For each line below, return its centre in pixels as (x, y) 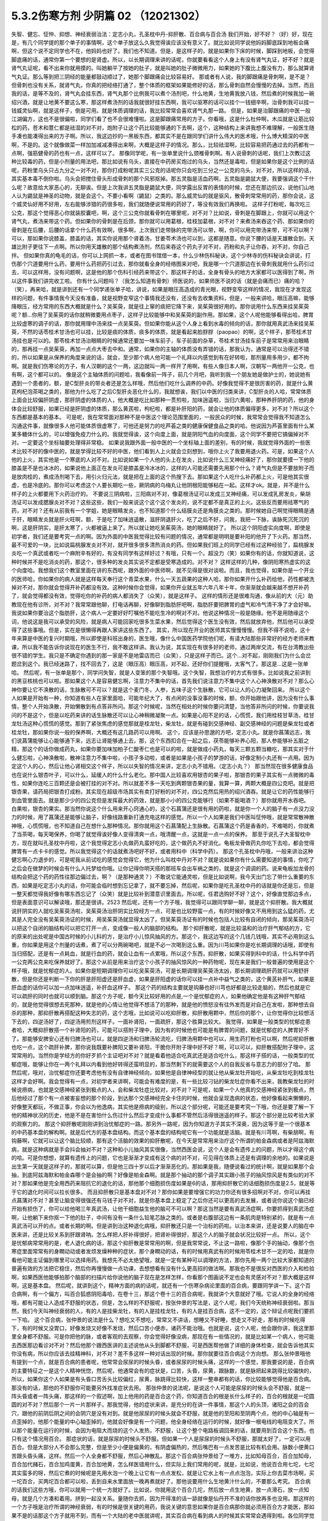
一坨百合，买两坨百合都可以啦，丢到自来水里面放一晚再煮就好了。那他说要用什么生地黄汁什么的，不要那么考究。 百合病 (161, 1481)
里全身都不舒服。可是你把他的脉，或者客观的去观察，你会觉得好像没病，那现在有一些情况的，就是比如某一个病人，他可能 (163, 1337)
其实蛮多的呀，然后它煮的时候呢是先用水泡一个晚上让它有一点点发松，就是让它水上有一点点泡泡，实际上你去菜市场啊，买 (163, 1473)
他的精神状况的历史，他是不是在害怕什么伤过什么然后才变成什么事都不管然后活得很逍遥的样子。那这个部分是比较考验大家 (163, 1115)
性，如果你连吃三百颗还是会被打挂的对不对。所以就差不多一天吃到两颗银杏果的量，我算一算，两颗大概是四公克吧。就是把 (163, 783)
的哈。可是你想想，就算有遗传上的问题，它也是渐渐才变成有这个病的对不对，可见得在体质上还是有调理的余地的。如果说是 (163, 1158)
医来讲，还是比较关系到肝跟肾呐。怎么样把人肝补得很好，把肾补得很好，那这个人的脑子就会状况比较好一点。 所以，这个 (161, 1234)
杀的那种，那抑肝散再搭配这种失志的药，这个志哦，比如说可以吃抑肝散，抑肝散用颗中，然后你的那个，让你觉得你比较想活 (163, 1013)
